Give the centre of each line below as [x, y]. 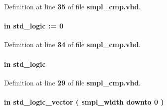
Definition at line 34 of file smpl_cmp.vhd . [72, 44]
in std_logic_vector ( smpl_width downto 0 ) [84, 101]
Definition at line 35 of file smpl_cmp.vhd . [72, 6]
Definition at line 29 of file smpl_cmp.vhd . [72, 82]
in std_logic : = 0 [34, 26]
